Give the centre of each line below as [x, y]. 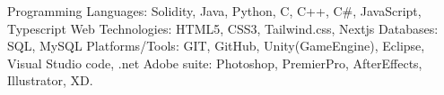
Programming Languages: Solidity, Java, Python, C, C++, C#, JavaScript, [214, 11]
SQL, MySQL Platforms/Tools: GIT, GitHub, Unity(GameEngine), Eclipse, [216, 46]
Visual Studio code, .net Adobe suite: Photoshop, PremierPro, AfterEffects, [215, 63]
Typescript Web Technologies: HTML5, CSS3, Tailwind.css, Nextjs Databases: [223, 28]
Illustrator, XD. [50, 80]
